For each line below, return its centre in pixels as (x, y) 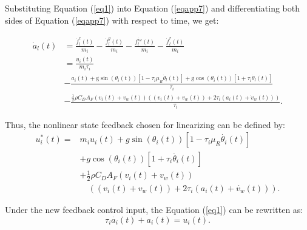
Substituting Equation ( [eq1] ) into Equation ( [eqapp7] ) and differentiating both (153, 8)
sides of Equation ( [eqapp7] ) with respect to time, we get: (112, 20)
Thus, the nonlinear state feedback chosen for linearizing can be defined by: (145, 124)
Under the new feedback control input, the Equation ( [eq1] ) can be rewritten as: (154, 209)
